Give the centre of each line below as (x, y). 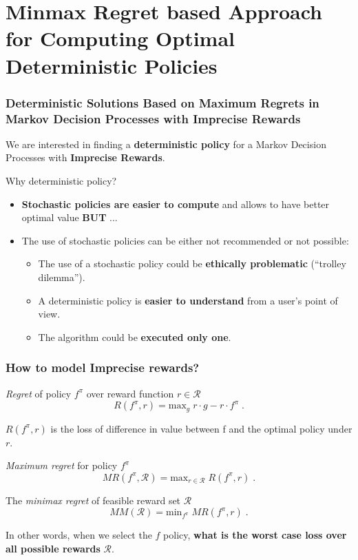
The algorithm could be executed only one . (135, 336)
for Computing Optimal (120, 38)
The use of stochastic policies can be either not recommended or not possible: (185, 240)
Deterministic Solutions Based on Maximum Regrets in (162, 102)
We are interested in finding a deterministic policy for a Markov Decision (166, 144)
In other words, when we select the (79, 535)
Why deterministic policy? (61, 181)
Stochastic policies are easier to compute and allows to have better (176, 204)
